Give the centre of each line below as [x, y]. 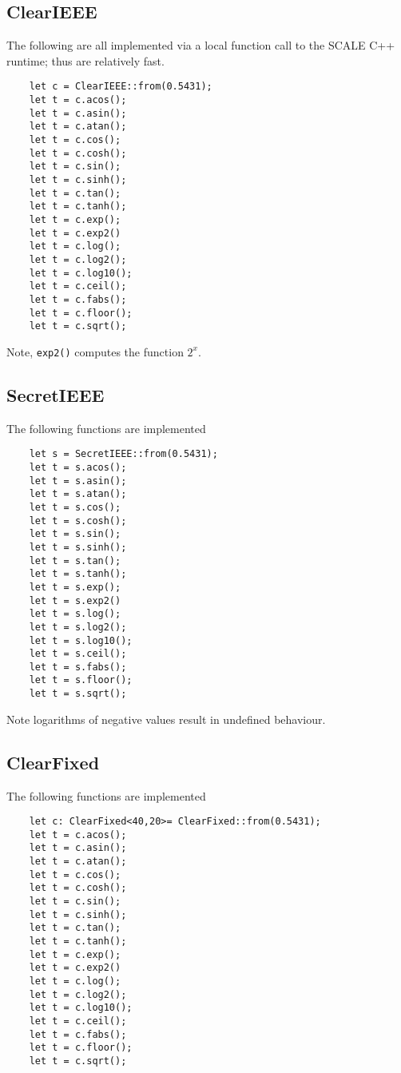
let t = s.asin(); [78, 481]
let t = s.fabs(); [78, 667]
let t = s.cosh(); [78, 521]
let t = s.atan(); [78, 494]
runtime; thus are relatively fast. [85, 60]
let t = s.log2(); [78, 627]
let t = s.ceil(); [78, 654]
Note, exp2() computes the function [95, 351]
